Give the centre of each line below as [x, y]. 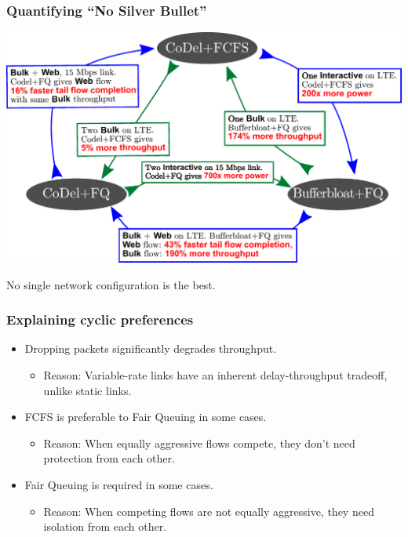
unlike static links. [87, 390]
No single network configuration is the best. [111, 284]
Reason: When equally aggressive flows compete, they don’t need [199, 443]
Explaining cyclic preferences [100, 319]
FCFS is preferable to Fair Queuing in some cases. [146, 417]
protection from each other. [109, 458]
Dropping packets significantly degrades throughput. [151, 348]
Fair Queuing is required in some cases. [119, 485]
